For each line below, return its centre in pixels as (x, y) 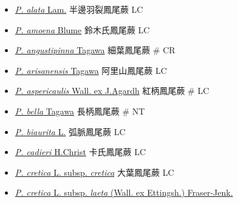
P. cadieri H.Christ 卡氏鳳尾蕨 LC (80, 152)
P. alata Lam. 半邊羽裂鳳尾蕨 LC (79, 9)
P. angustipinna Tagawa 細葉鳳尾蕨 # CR (95, 50)
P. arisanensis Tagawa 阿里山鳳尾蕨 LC (91, 70)
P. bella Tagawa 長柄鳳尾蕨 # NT (80, 111)
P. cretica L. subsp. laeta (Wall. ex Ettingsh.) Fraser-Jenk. (124, 192)
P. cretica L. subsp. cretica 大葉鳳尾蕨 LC (94, 172)
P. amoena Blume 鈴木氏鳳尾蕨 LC (82, 29)
